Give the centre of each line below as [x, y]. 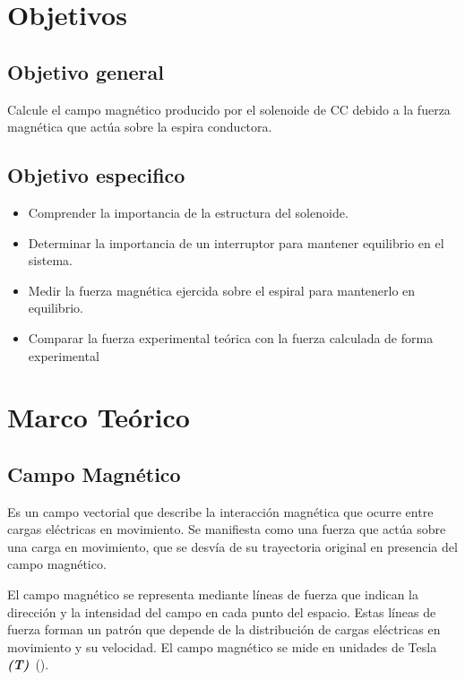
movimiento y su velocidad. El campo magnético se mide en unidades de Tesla [222, 646]
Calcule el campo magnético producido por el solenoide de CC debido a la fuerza [229, 109]
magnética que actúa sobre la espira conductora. [140, 127]
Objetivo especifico [96, 175]
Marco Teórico [99, 417]
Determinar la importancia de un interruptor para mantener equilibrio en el [236, 242]
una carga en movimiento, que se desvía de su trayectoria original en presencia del [232, 546]
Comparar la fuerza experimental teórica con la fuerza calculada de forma [231, 337]
